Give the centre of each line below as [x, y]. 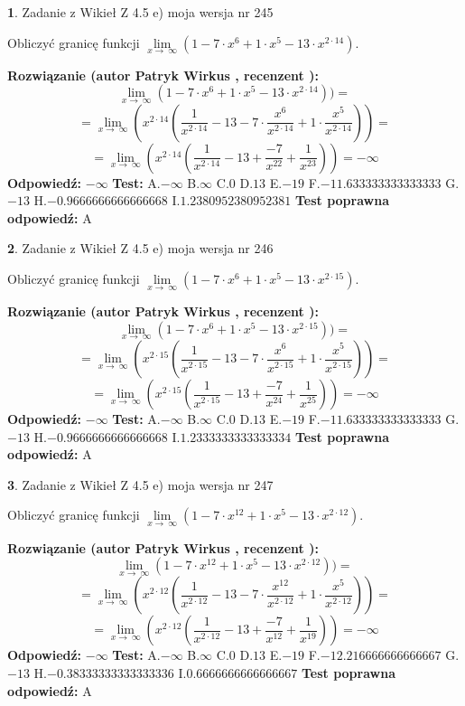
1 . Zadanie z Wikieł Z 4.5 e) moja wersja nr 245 [140, 12]
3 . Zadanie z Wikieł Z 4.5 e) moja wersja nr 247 [140, 484]
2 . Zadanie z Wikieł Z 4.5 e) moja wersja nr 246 [140, 248]
